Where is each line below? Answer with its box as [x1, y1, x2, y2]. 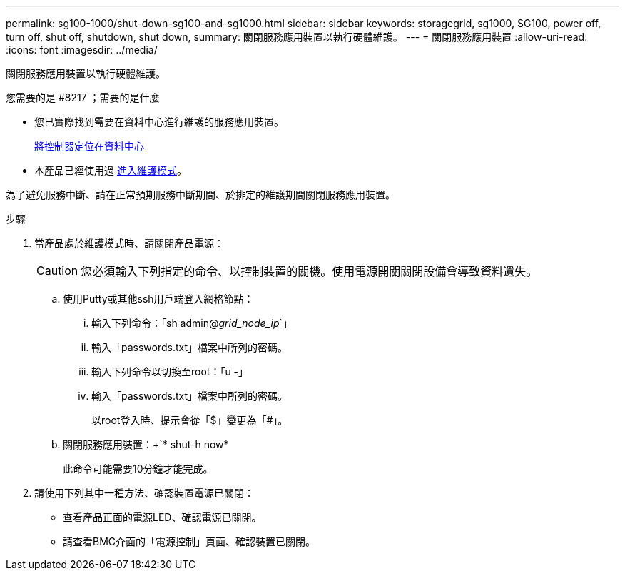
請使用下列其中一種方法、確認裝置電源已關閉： [34, 487, 254, 499]
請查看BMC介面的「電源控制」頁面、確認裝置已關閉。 [63, 535, 316, 547]
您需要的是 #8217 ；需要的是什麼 [6, 91, 160, 103]
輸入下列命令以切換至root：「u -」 [91, 365, 249, 378]
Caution [36, 263, 78, 278]
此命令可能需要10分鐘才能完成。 [63, 463, 213, 475]
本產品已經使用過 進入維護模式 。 [34, 164, 187, 176]
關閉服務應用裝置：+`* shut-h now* [63, 438, 229, 450]
